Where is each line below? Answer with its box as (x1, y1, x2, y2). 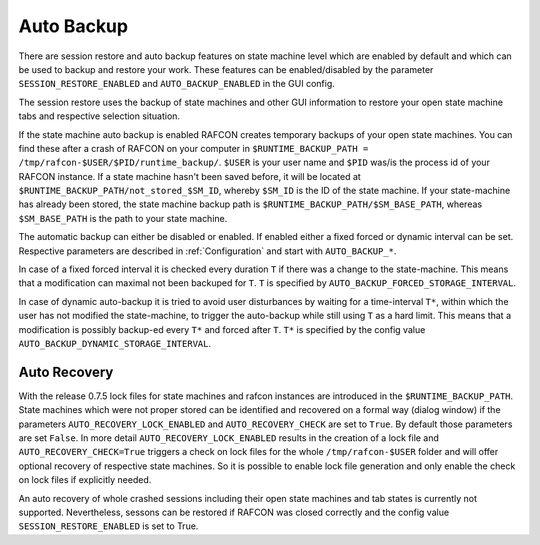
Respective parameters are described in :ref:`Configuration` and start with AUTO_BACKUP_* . (18, 245, 397, 257)
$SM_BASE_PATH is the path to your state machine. (18, 212, 228, 224)
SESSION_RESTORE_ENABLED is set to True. (18, 520, 199, 532)
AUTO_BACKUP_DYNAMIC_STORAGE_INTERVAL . (18, 337, 212, 349)
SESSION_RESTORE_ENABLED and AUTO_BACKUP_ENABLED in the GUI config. (18, 78, 335, 90)
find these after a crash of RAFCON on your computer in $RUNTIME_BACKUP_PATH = (18, 142, 369, 154)
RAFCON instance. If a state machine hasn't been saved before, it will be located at (18, 170, 362, 182)
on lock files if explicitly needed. (18, 474, 152, 486)
